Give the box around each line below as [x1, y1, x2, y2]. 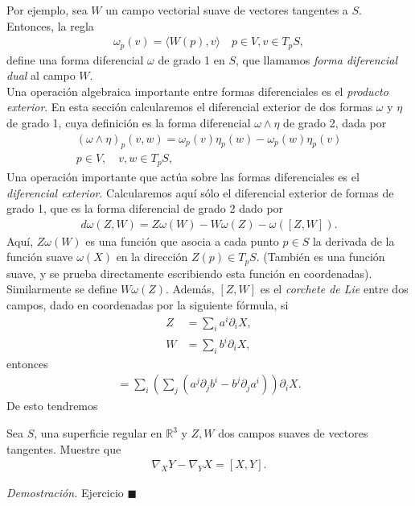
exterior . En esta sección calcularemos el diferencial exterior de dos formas [6, 98, 373, 115]
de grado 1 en [158, 51, 225, 68]
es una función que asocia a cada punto [85, 232, 279, 249]
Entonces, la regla [6, 17, 94, 34]
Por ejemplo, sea [6, 2, 88, 18]
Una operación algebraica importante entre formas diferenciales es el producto [6, 82, 388, 99]
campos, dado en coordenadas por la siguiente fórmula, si [6, 297, 289, 313]
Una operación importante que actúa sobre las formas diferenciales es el [6, 168, 360, 185]
